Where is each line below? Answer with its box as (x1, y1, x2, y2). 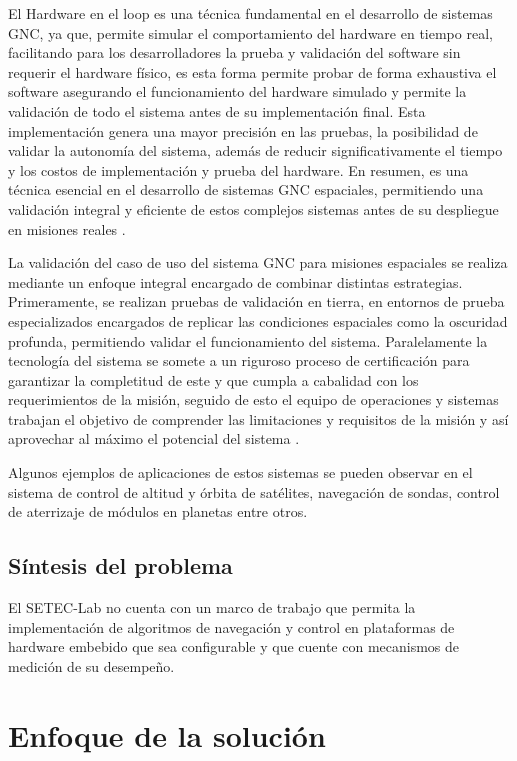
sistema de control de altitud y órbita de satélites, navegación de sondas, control (8, 481, 500, 502)
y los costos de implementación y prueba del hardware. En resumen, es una (8, 159, 469, 180)
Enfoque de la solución (8, 714, 326, 755)
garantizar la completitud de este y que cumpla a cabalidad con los (8, 369, 419, 390)
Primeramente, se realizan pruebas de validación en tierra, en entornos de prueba (8, 291, 505, 312)
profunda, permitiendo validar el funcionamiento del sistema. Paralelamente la (8, 330, 488, 351)
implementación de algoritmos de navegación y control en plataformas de (8, 616, 455, 637)
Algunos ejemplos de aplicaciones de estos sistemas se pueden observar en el (8, 462, 473, 483)
